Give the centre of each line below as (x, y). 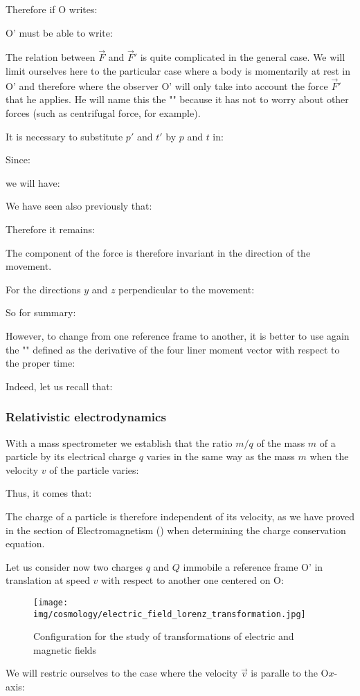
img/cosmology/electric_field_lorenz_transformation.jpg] (170, 614)
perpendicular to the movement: (187, 289)
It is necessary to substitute (64, 136)
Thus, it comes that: (49, 493)
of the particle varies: (94, 469)
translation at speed (48, 580)
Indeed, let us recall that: (59, 386)
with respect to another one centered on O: (192, 580)
